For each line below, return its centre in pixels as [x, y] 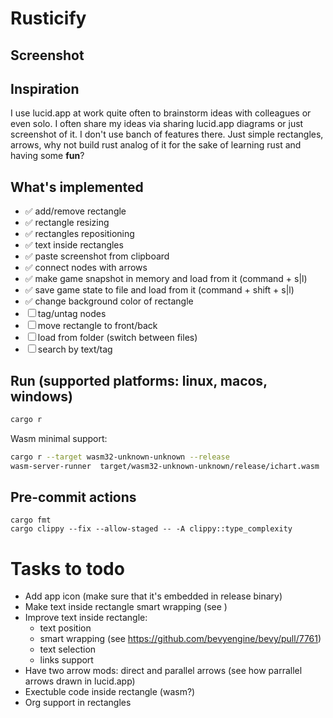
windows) [41, 396]
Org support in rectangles [78, 703]
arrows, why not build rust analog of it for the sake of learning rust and [156, 145]
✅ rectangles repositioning [79, 234]
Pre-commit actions [73, 497]
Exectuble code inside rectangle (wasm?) [110, 692]
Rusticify [48, 18]
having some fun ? [47, 156]
